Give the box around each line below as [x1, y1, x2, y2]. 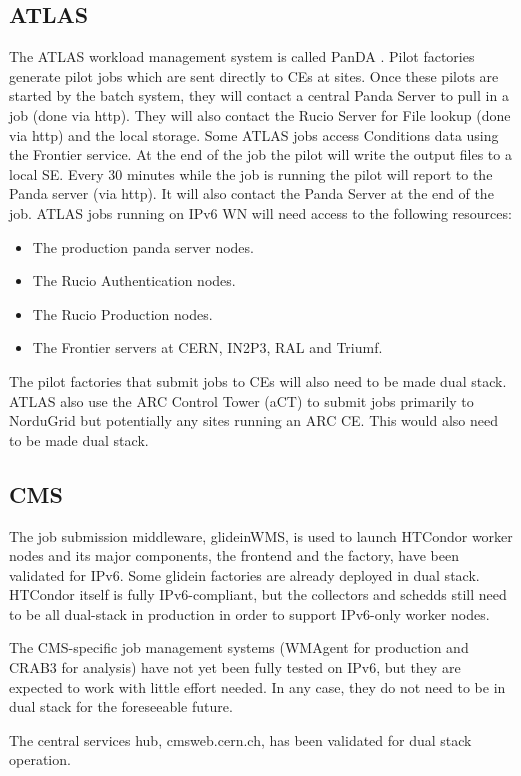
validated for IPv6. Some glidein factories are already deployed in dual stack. [9, 564, 480, 585]
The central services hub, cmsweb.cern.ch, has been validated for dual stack [9, 729, 472, 750]
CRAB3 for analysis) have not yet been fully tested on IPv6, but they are [9, 657, 461, 678]
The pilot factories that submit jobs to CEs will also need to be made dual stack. [9, 370, 507, 391]
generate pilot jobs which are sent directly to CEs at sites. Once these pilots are [9, 65, 499, 86]
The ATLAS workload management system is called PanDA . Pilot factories [9, 46, 475, 67]
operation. [9, 749, 71, 770]
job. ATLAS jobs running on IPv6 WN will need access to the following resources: [9, 202, 512, 223]
